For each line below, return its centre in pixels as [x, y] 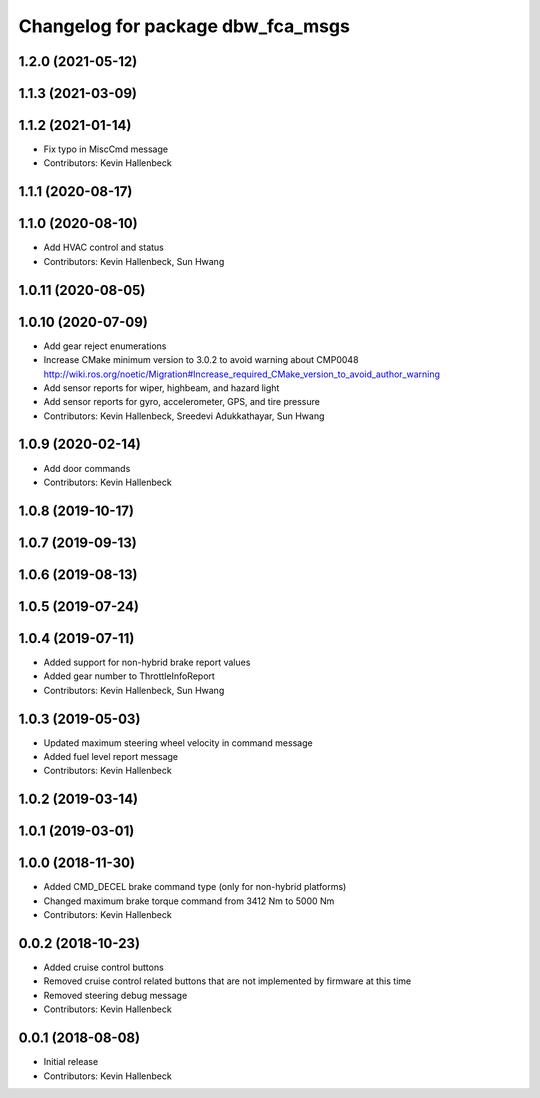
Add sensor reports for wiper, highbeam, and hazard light [161, 387]
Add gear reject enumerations [105, 346]
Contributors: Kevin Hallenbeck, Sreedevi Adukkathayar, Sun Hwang [184, 416]
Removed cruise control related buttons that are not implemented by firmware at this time [227, 981]
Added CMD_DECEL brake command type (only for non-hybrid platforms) [195, 887]
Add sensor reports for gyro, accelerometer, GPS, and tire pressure [181, 402]
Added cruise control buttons [103, 967]
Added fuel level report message [111, 757]
